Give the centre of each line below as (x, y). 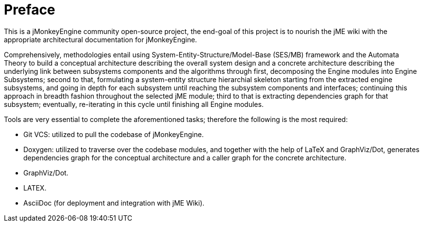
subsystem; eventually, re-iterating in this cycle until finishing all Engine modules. (134, 104)
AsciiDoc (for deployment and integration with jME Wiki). (114, 203)
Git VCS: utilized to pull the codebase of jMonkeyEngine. (114, 134)
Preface (30, 10)
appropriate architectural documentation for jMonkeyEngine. (101, 39)
